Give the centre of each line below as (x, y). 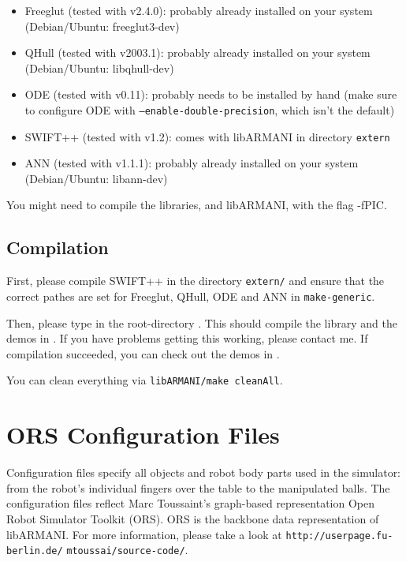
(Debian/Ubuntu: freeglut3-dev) (102, 26)
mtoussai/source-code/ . (127, 550)
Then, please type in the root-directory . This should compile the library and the (202, 322)
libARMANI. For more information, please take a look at (144, 534)
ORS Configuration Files (143, 435)
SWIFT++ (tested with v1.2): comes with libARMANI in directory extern (207, 136)
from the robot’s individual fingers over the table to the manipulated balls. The (198, 487)
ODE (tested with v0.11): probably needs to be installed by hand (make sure (211, 94)
